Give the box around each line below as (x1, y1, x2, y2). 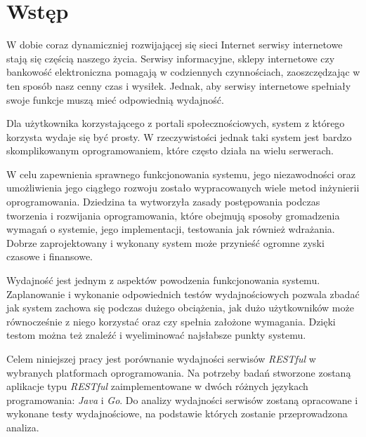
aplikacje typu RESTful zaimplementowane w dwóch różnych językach (6, 379, 308, 394)
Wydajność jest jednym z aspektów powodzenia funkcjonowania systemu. (6, 273, 320, 288)
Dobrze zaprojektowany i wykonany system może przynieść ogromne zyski (6, 235, 325, 250)
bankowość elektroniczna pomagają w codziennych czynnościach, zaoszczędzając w (6, 65, 360, 79)
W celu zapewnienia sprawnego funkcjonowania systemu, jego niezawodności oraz (6, 166, 355, 181)
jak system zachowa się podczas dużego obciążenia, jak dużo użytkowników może (6, 300, 354, 315)
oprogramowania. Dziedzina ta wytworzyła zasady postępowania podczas (6, 194, 320, 209)
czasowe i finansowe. (6, 249, 93, 264)
